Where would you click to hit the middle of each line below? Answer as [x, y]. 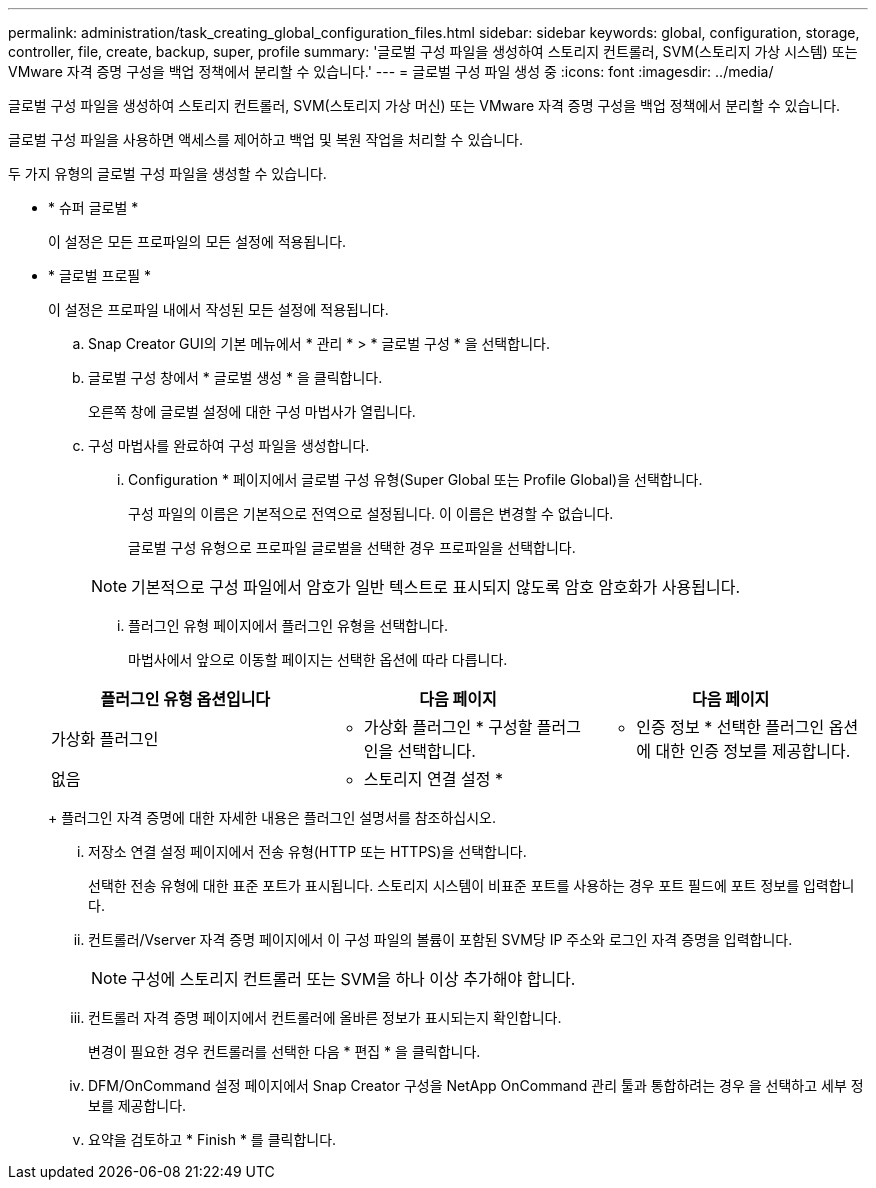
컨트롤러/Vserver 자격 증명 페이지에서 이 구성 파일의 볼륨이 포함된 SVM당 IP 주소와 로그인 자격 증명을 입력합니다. [440, 939]
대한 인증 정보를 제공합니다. [753, 751]
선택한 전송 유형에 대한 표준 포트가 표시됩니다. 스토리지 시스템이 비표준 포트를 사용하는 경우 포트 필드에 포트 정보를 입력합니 [471, 885]
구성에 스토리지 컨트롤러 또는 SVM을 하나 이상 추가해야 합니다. [353, 979]
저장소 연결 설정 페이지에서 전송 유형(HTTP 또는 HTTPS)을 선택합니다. [307, 851]
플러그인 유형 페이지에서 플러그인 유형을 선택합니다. [288, 625]
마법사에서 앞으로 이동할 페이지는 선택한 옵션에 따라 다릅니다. [318, 659]
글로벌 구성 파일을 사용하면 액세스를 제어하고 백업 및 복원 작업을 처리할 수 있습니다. [265, 139]
